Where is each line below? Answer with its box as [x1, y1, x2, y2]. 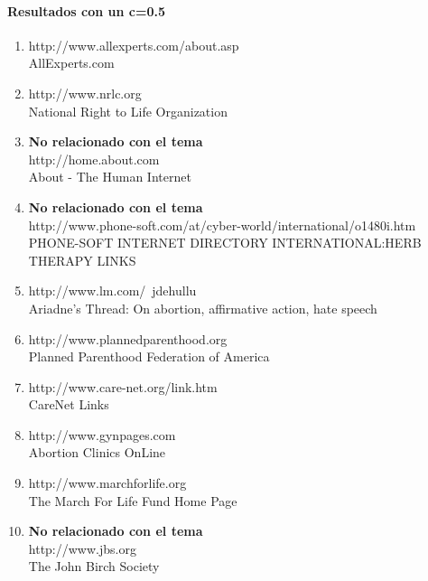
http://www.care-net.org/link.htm [28, 377, 218, 396]
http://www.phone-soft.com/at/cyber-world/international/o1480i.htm [28, 215, 416, 234]
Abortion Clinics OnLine [28, 443, 166, 462]
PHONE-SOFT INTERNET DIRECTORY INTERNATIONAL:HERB [28, 233, 422, 252]
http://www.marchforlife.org [28, 473, 187, 492]
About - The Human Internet [28, 167, 191, 186]
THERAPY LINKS [28, 250, 136, 269]
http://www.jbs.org [28, 539, 136, 558]
